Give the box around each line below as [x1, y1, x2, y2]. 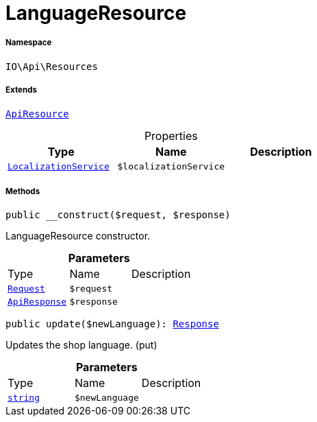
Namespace [5, 38, 52, 48]
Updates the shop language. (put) [5, 339, 157, 351]
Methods [5, 186, 40, 196]
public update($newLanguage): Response [5, 318, 219, 330]
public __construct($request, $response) [5, 209, 231, 221]
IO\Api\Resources [5, 60, 98, 72]
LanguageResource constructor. [5, 230, 151, 242]
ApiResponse [8, 296, 67, 307]
